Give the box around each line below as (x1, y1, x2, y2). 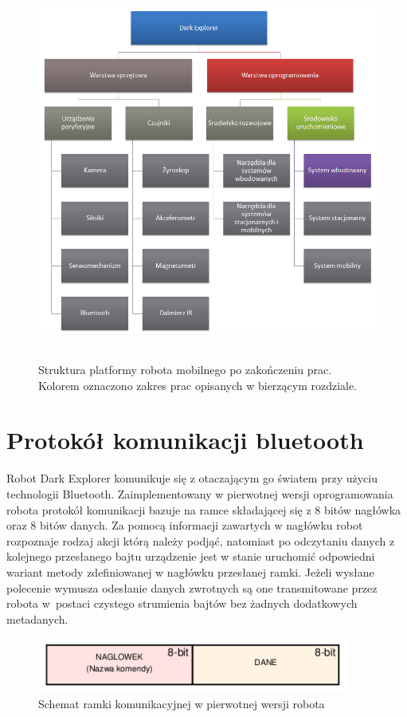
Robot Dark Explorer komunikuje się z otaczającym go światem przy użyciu (6, 470, 378, 487)
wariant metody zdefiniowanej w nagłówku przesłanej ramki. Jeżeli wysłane (6, 563, 374, 580)
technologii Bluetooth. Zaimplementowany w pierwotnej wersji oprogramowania (6, 485, 393, 502)
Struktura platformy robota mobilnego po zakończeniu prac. (38, 361, 332, 378)
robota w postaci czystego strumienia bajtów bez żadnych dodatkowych (6, 595, 358, 612)
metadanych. (6, 610, 68, 627)
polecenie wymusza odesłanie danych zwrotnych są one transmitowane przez (6, 579, 378, 596)
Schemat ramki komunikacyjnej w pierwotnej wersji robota (38, 695, 325, 711)
